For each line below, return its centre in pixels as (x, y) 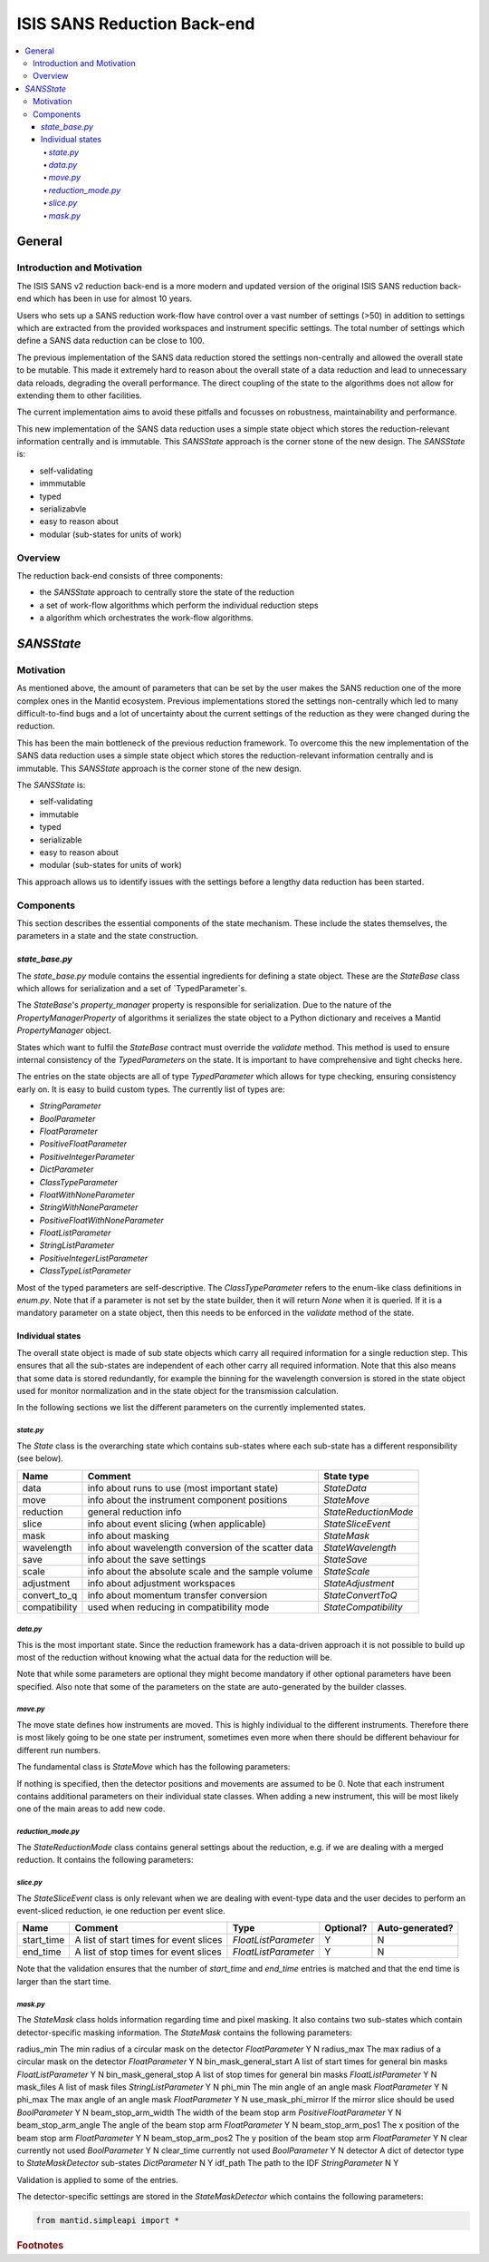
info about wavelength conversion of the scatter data (201, 1547)
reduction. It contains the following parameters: (105, 1860)
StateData (345, 1487)
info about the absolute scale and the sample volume (200, 1571)
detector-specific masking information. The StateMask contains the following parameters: (185, 2033)
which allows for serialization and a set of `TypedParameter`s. (132, 989)
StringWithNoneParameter (89, 1207)
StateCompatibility (363, 1607)
